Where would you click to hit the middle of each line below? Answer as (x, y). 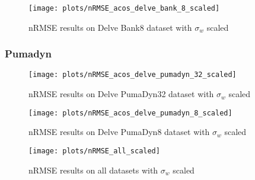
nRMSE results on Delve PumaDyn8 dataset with (119, 132)
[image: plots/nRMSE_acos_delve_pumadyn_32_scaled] (133, 75)
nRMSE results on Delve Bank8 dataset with (110, 27)
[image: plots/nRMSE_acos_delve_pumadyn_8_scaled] (130, 113)
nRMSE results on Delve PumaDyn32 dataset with (121, 94)
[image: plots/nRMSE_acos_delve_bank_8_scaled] (124, 8)
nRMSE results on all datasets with (93, 170)
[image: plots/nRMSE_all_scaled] (94, 151)
